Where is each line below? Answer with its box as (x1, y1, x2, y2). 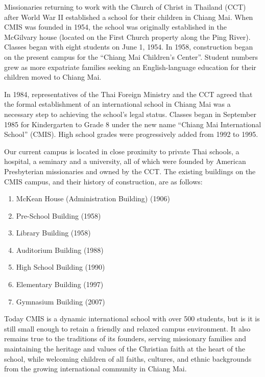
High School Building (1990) (16, 262, 105, 272)
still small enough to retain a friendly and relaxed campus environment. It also (4, 323, 251, 334)
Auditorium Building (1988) (16, 244, 104, 255)
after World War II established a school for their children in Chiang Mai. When (4, 11, 253, 22)
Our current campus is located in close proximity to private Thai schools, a (4, 146, 239, 156)
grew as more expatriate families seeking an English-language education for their (4, 61, 256, 72)
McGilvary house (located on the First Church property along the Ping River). (4, 31, 251, 42)
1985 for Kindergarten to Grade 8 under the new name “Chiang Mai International (4, 119, 261, 129)
